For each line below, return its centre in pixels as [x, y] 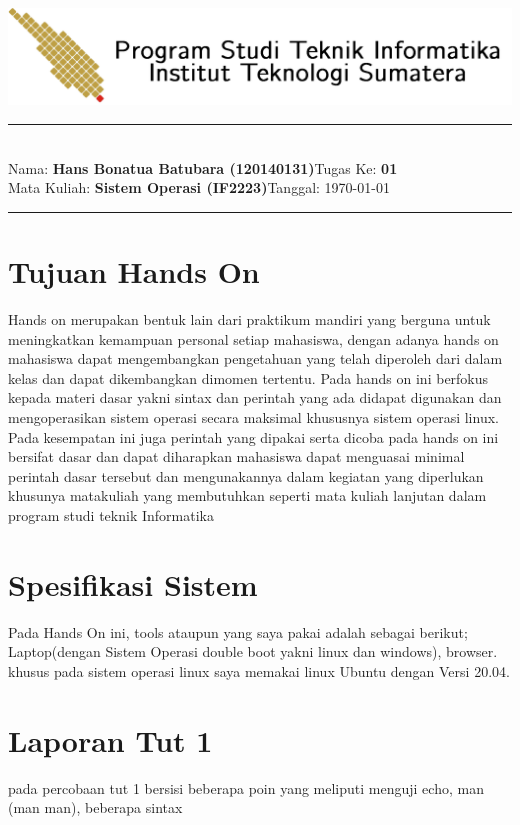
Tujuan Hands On [134, 271]
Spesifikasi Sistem [133, 583]
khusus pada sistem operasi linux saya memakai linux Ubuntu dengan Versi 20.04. [259, 670]
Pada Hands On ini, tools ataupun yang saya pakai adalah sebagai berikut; [238, 631]
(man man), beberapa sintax [95, 807]
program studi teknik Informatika [111, 514]
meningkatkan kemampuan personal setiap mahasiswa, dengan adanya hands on [253, 338]
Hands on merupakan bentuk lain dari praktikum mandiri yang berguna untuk [249, 318]
